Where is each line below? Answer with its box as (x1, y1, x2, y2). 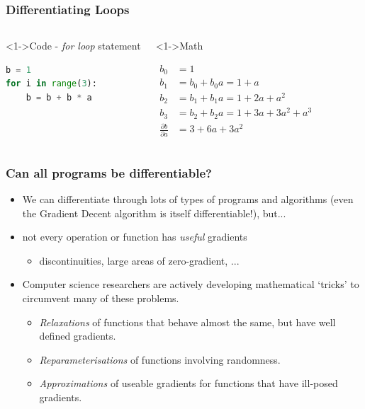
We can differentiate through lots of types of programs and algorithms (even (22, 191, 354, 206)
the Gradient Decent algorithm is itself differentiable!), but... (22, 205, 286, 220)
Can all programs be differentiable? (6, 163, 212, 181)
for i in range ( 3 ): (6, 79, 97, 89)
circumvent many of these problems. (22, 290, 179, 305)
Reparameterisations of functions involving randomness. (39, 352, 281, 367)
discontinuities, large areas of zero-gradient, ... (39, 253, 240, 267)
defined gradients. (39, 328, 116, 343)
